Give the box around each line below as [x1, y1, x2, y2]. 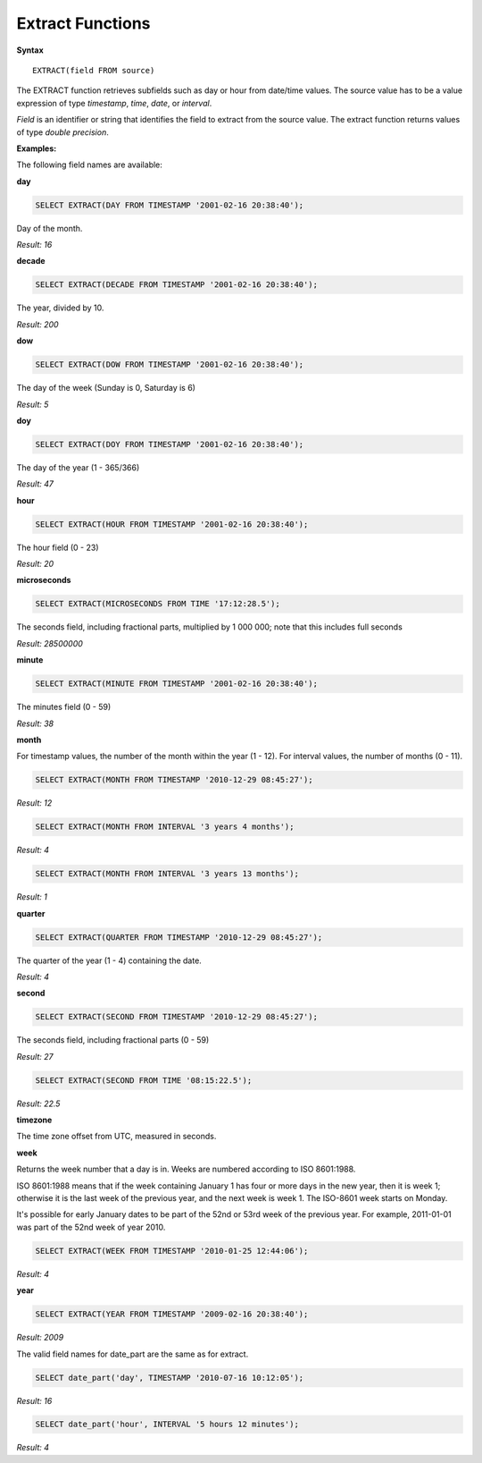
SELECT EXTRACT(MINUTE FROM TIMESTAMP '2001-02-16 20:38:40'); [35, 679, 319, 689]
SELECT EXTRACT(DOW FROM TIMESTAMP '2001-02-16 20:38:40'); [35, 359, 304, 370]
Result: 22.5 [16, 1098, 61, 1109]
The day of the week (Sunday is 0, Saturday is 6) [16, 383, 196, 393]
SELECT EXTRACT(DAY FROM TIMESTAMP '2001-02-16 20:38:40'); [35, 199, 304, 210]
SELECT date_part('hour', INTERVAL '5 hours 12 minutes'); [35, 1419, 299, 1430]
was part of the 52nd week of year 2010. [16, 1222, 166, 1232]
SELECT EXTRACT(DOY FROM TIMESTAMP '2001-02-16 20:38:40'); [35, 439, 304, 449]
